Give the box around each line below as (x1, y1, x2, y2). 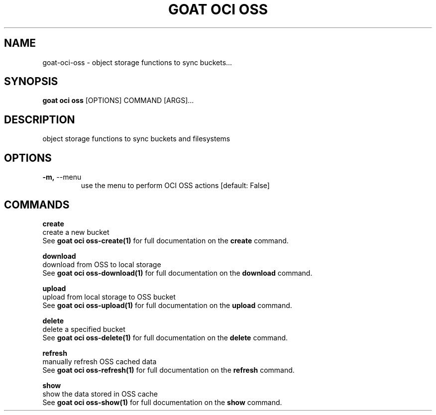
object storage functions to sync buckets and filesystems (42, 134, 230, 143)
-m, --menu (42, 173, 82, 182)
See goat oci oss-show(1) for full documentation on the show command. (42, 398, 282, 407)
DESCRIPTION (4, 113, 75, 126)
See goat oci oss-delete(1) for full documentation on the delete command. (42, 333, 288, 342)
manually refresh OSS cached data (42, 357, 157, 366)
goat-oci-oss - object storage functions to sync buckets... (42, 58, 232, 67)
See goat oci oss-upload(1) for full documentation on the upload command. (42, 301, 292, 310)
